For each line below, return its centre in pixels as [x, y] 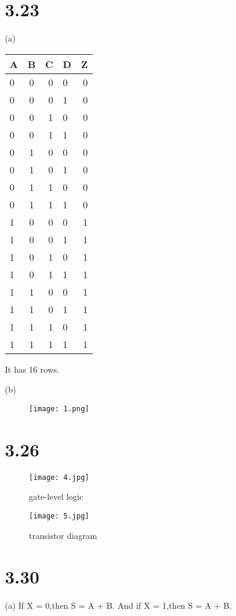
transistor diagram [63, 535]
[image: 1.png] [59, 409]
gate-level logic [56, 496]
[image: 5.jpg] [59, 516]
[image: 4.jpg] [59, 477]
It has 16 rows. [32, 369]
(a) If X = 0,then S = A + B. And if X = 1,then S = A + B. [118, 605]
